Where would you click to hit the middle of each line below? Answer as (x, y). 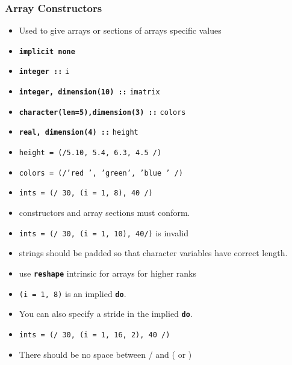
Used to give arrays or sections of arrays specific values (120, 30)
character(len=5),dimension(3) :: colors (102, 112)
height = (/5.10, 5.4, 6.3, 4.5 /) (90, 153)
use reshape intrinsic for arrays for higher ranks (107, 273)
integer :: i (44, 72)
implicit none (47, 51)
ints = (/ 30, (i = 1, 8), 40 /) (86, 193)
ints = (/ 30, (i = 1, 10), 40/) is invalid (104, 232)
